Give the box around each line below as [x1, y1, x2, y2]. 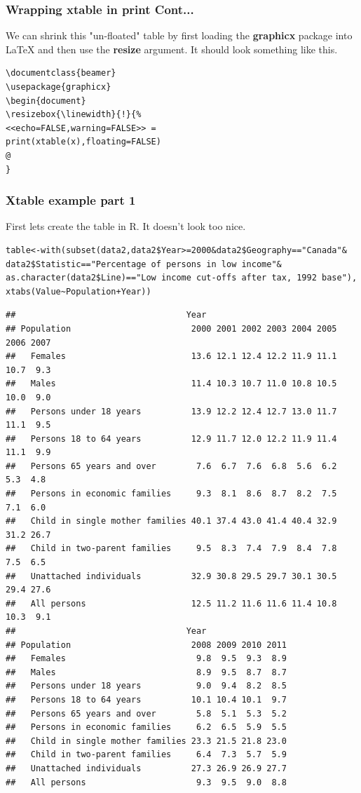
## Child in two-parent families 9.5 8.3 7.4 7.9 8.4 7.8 [6, 543, 337, 554]
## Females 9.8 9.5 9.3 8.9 [6, 653, 287, 664]
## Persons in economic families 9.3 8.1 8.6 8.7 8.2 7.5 [6, 489, 337, 499]
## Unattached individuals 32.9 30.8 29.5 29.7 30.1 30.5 [6, 571, 337, 581]
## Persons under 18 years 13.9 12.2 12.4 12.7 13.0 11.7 [6, 406, 337, 416]
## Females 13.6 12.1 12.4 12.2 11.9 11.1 [6, 351, 337, 362]
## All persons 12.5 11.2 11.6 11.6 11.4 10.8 [6, 598, 337, 609]
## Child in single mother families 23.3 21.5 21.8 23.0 [6, 736, 287, 746]
